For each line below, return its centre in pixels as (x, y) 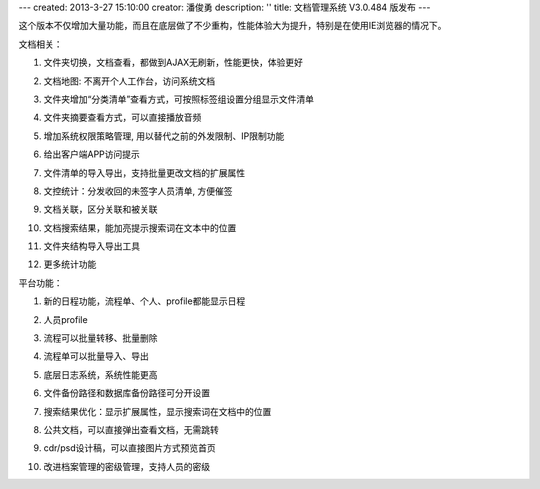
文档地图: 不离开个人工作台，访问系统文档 (129, 81)
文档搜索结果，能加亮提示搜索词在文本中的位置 (140, 227)
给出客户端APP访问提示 (91, 154)
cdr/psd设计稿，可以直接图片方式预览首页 (129, 448)
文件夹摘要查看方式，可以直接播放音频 (122, 117)
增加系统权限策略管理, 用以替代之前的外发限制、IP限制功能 (164, 136)
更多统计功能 (70, 264)
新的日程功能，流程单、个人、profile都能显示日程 (144, 301)
